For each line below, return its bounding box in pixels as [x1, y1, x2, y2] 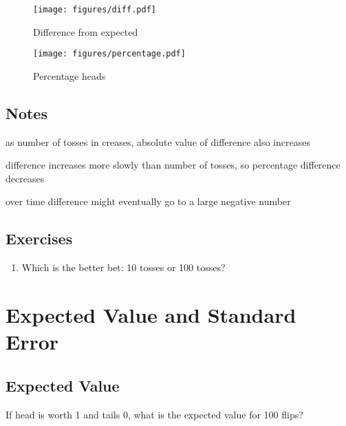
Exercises [6, 228, 73, 249]
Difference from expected [33, 24, 138, 39]
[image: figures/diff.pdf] [33, 5, 156, 14]
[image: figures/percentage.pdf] [33, 49, 186, 59]
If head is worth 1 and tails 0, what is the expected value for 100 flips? [6, 407, 303, 421]
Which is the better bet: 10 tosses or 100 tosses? [21, 260, 226, 275]
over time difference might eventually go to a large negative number [6, 194, 291, 209]
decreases [6, 171, 45, 185]
